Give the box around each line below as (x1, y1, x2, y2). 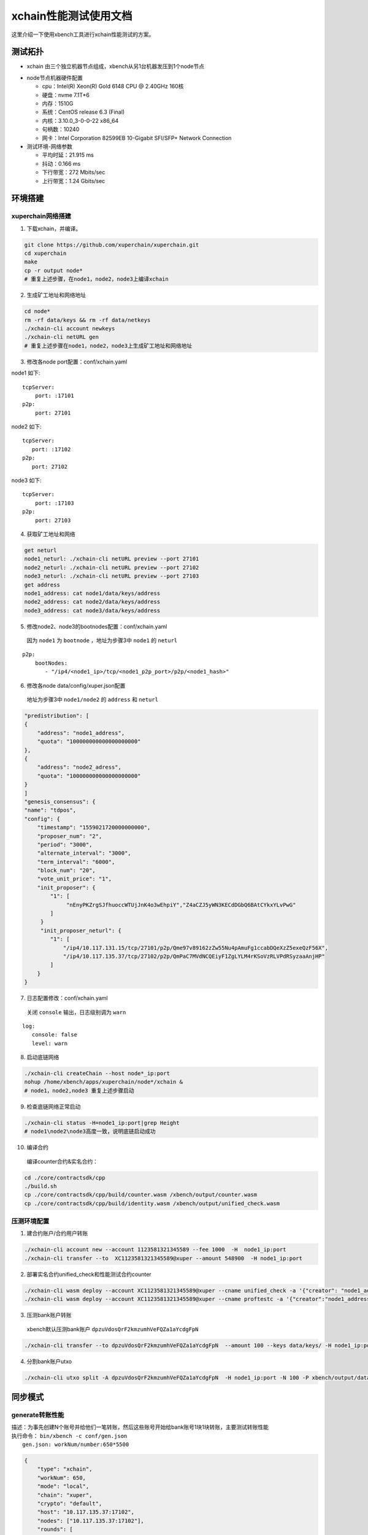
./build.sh (24, 1183, 57, 1189)
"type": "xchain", (37, 1466, 93, 1473)
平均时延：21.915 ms (42, 151, 94, 159)
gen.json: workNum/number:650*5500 (22, 1441, 129, 1448)
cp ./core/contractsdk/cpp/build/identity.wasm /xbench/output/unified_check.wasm (24, 1200, 280, 1207)
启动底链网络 (26, 1054, 59, 1061)
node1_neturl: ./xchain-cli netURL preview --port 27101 (24, 556, 199, 562)
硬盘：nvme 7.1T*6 (42, 91, 90, 98)
